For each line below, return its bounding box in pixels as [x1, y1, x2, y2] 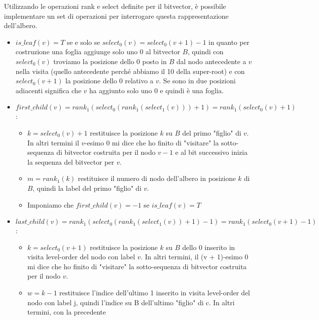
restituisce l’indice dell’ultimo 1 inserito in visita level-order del [59, 287, 250, 298]
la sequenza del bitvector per [27, 156, 114, 167]
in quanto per [208, 36, 249, 47]
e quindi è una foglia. [160, 85, 224, 95]
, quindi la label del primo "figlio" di [33, 182, 142, 193]
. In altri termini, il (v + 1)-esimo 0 [141, 251, 248, 262]
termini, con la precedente [27, 307, 106, 317]
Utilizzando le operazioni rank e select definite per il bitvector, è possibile [4, 1, 226, 11]
